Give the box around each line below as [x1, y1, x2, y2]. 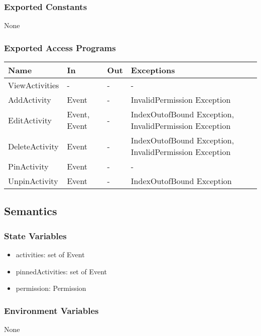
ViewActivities [8, 79, 59, 91]
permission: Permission [16, 283, 86, 293]
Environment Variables [4, 304, 99, 316]
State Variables [4, 229, 67, 242]
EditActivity [8, 114, 52, 126]
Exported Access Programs [4, 41, 116, 54]
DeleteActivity [8, 140, 59, 152]
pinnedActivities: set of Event [16, 266, 107, 276]
